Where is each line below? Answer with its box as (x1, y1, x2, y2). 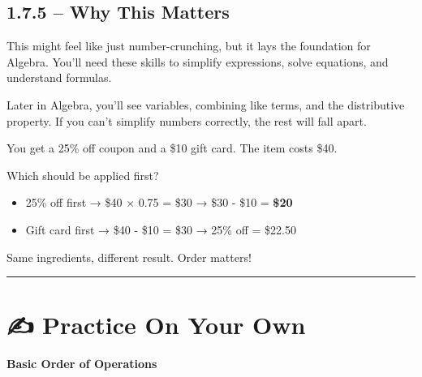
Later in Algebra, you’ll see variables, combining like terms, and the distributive (6, 96, 405, 113)
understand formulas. (6, 69, 112, 86)
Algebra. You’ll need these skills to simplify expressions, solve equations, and (6, 53, 389, 70)
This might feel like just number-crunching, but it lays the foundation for (6, 37, 371, 54)
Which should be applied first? (6, 166, 159, 183)
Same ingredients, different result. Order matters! (6, 248, 252, 265)
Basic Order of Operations (6, 355, 157, 372)
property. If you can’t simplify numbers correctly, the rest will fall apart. (6, 112, 367, 129)
